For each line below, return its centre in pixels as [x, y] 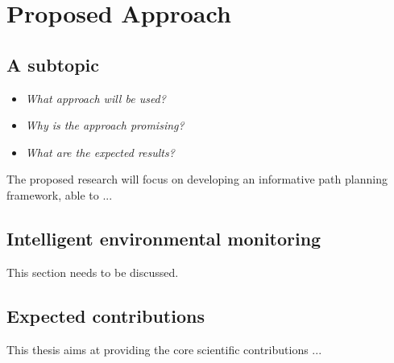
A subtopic [53, 64]
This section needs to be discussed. [93, 272]
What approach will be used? [95, 98]
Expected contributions [106, 315]
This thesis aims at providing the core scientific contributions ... [164, 349]
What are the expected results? [100, 152]
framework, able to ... [60, 194]
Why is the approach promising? [105, 125]
